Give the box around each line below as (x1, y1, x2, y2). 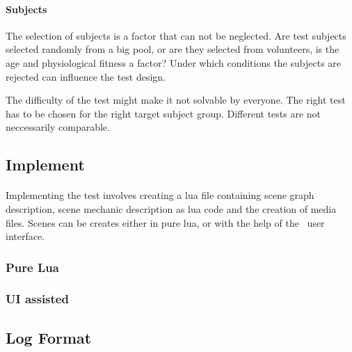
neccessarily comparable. (6, 120, 110, 134)
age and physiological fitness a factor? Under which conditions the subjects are (6, 55, 342, 70)
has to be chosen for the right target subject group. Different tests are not (6, 106, 321, 120)
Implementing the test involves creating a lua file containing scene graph (6, 188, 314, 202)
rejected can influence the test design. (6, 69, 166, 83)
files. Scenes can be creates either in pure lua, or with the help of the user (6, 215, 325, 230)
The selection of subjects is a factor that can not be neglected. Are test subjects (6, 28, 346, 42)
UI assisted (6, 290, 69, 307)
